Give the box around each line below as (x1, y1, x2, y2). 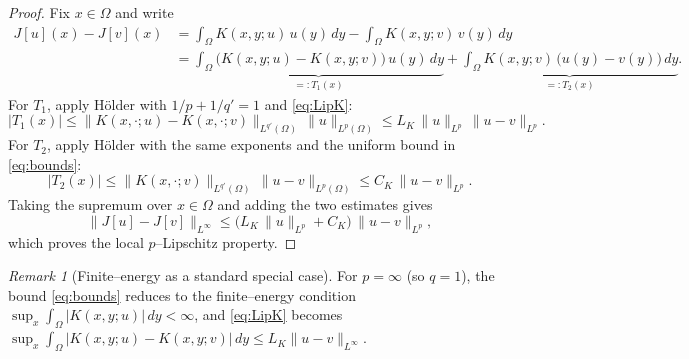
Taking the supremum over (8, 194, 173, 215)
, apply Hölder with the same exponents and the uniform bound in (47, 134, 456, 155)
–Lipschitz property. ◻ (155, 231, 297, 252)
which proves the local (8, 231, 144, 252)
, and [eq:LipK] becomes (194, 304, 343, 325)
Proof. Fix (8, 2, 70, 22)
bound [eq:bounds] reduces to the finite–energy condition (8, 284, 356, 305)
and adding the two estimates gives (217, 194, 433, 215)
